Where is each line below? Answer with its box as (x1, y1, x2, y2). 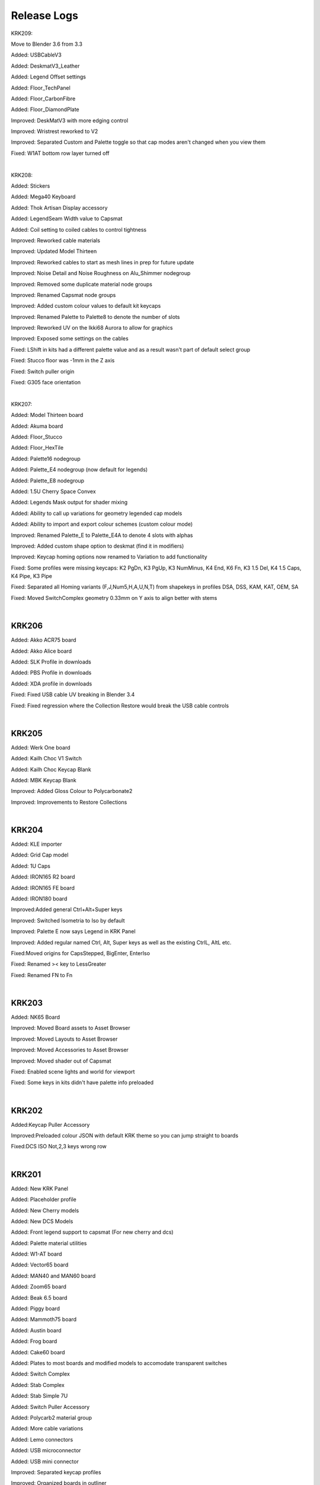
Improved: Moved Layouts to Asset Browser (11, 1035, 118, 1042)
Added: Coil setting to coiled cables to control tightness (11, 226, 147, 233)
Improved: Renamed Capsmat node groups (11, 291, 116, 298)
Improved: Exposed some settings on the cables (11, 335, 129, 342)
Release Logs (11, 9, 78, 22)
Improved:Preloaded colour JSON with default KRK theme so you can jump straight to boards (11, 1132, 239, 1139)
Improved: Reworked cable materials (11, 236, 101, 244)
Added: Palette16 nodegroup (11, 455, 81, 462)
